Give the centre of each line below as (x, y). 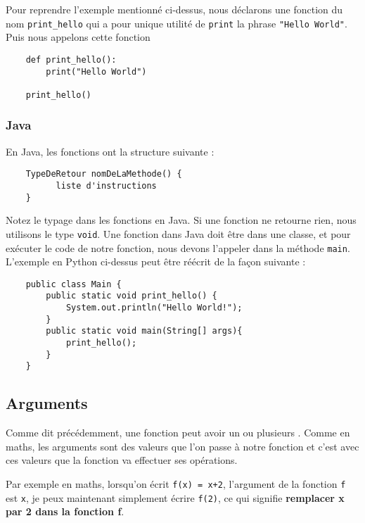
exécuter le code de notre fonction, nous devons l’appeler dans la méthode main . (178, 247)
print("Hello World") (96, 71)
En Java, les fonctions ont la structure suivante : (110, 151)
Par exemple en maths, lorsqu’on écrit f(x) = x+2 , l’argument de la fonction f (176, 483)
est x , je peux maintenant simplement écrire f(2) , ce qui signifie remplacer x (175, 497)
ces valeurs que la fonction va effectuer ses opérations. (122, 460)
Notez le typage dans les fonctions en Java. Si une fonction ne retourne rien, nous (181, 220)
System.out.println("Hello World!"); (154, 308)
